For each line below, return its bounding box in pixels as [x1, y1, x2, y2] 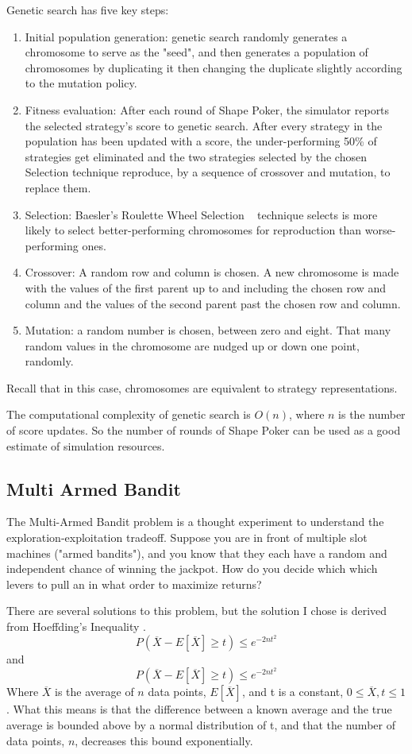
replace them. [25, 179, 91, 195]
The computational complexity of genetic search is [6, 406, 251, 423]
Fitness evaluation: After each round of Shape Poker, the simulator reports [25, 101, 390, 118]
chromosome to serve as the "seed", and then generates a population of [25, 44, 368, 60]
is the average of [55, 683, 134, 700]
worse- [364, 222, 396, 238]
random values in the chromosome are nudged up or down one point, [25, 337, 360, 354]
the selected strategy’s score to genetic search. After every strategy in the [25, 117, 383, 133]
